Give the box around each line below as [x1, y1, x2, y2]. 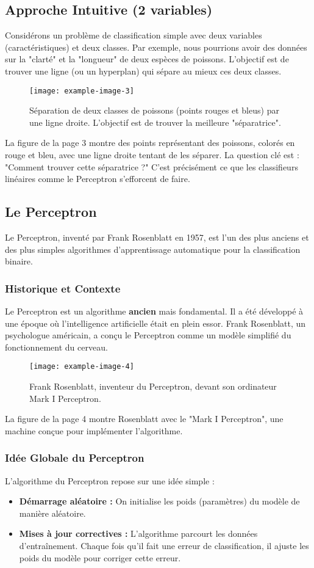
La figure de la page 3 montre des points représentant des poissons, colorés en [5, 136, 295, 149]
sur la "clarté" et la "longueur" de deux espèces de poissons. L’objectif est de [5, 53, 289, 65]
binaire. [5, 255, 33, 268]
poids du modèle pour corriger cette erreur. [19, 551, 181, 564]
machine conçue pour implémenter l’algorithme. [5, 424, 183, 437]
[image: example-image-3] [29, 86, 134, 95]
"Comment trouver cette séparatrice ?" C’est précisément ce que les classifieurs [5, 160, 298, 173]
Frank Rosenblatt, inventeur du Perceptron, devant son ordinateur [29, 380, 277, 393]
